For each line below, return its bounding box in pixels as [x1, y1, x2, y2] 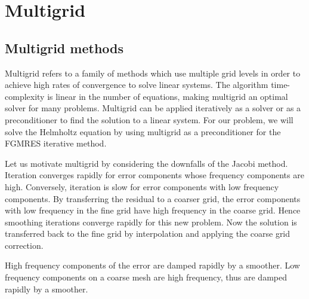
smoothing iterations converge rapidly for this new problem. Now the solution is [5, 215, 297, 228]
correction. [5, 239, 44, 251]
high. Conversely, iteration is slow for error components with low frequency [5, 180, 279, 193]
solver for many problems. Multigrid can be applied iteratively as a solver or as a [5, 102, 301, 114]
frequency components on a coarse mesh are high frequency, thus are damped [5, 271, 287, 283]
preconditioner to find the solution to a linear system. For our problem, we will [5, 113, 293, 126]
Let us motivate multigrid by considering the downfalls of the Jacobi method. [5, 157, 288, 169]
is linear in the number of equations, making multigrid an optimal [47, 90, 288, 102]
